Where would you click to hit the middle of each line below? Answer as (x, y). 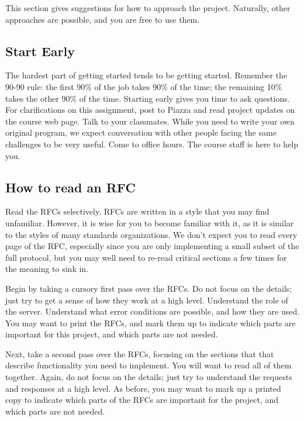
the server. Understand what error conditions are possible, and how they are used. (153, 311)
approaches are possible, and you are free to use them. (103, 19)
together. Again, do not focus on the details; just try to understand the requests (149, 377)
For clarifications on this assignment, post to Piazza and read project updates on (150, 110)
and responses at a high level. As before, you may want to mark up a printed (143, 388)
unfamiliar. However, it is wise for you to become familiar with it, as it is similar (150, 222)
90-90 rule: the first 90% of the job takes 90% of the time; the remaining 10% (144, 86)
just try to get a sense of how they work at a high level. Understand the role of (147, 300)
